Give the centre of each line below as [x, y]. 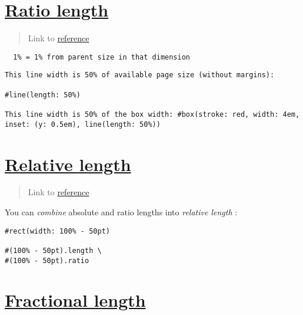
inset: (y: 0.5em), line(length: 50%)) [83, 124]
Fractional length [75, 300]
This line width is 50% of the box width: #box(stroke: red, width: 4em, [152, 114]
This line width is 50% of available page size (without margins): [140, 75]
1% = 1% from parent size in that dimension [101, 57]
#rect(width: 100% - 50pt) [57, 231]
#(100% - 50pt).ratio [47, 260]
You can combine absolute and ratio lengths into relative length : [121, 212]
